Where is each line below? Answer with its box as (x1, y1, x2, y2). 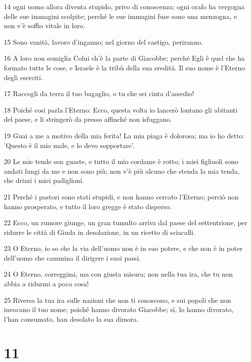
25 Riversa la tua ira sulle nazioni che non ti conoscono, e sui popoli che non (4, 295, 231, 305)
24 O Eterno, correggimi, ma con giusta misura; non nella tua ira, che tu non (4, 269, 233, 279)
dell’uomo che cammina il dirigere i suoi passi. (4, 252, 141, 263)
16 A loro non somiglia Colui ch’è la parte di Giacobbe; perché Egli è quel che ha (4, 53, 245, 63)
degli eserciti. (4, 72, 43, 82)
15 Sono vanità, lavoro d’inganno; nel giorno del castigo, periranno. (4, 36, 203, 47)
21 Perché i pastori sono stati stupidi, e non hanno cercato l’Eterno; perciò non (4, 191, 239, 201)
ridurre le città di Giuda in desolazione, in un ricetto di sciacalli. (4, 227, 195, 237)
